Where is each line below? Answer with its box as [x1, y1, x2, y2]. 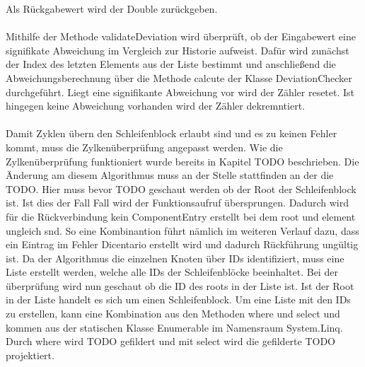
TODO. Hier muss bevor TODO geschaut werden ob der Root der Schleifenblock [6, 181, 357, 196]
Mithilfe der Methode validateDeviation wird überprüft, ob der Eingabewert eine [6, 29, 356, 44]
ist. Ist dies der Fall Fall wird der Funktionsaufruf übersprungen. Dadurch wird [6, 195, 349, 210]
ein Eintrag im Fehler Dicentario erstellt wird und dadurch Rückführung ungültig [6, 237, 359, 252]
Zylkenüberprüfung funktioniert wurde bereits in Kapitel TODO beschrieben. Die [6, 153, 359, 168]
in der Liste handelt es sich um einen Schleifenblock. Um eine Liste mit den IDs [6, 292, 351, 307]
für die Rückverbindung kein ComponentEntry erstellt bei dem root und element [6, 209, 356, 223]
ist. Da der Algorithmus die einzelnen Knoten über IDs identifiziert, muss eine [6, 250, 344, 265]
